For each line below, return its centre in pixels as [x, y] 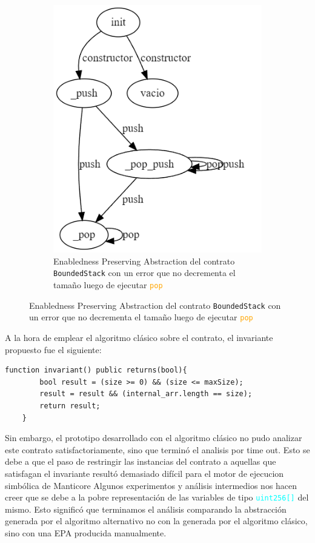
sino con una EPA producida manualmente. [86, 533]
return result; [70, 406]
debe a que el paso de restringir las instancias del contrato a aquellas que [141, 461]
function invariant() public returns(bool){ [96, 370]
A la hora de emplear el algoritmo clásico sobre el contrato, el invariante [139, 338]
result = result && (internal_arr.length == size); [146, 394]
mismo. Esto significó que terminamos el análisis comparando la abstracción [146, 509]
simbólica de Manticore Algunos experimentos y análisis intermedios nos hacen [151, 485]
